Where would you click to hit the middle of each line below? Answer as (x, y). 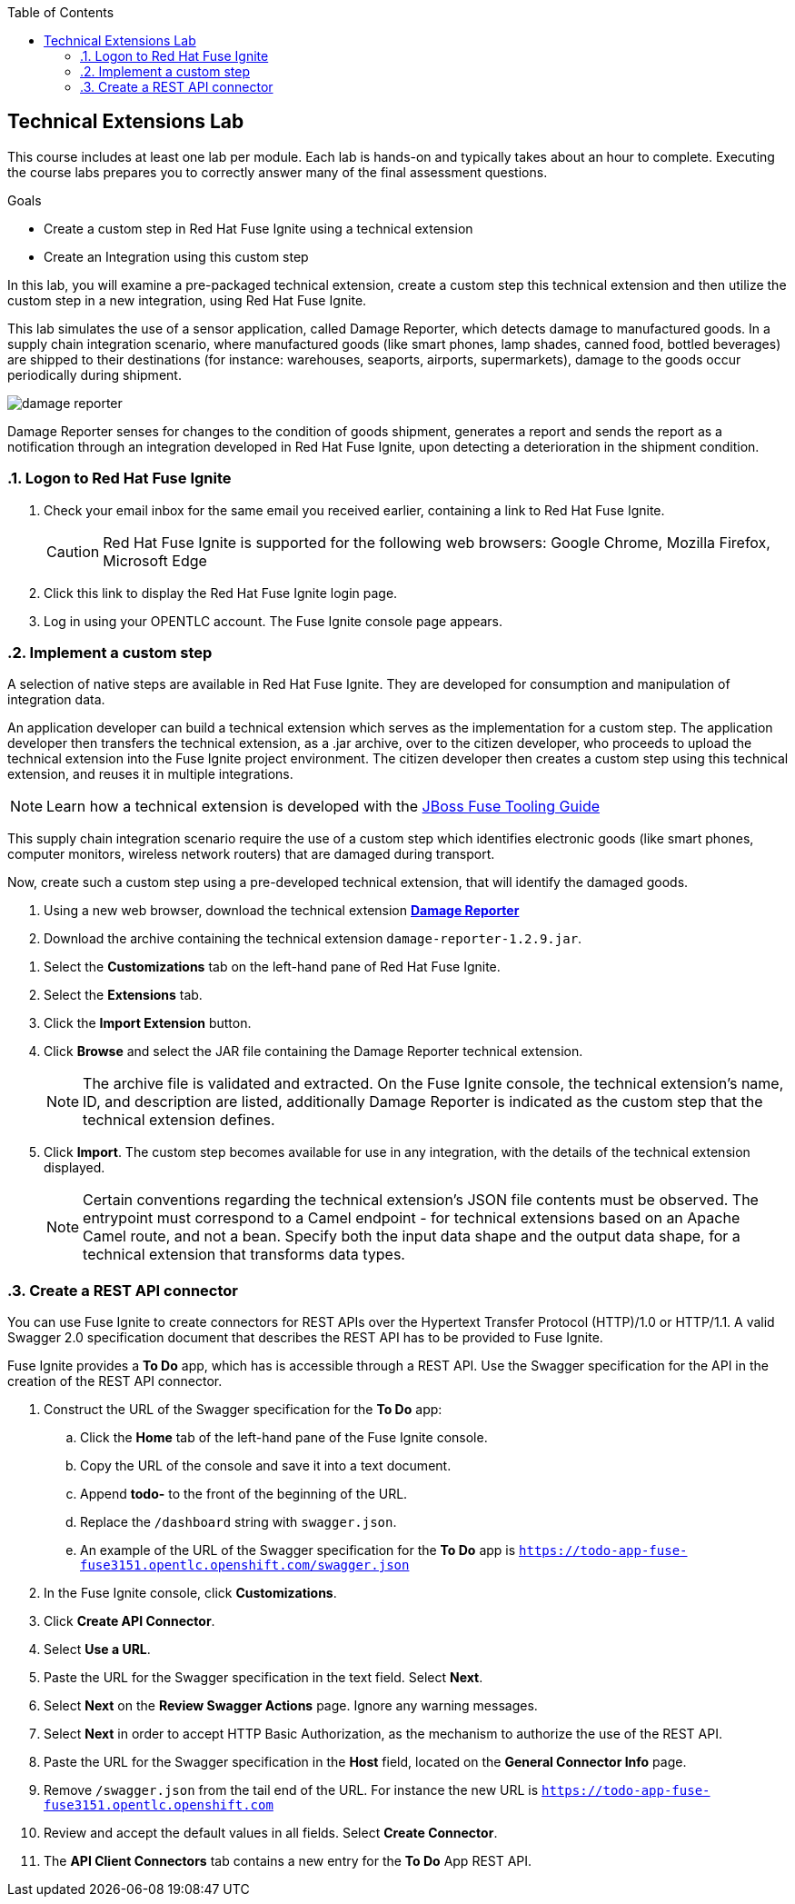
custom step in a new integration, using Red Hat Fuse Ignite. (187, 300)
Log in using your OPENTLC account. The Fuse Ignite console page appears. (273, 621)
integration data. (56, 700)
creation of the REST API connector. (115, 1381)
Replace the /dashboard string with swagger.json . (238, 1522)
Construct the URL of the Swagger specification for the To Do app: (243, 1410)
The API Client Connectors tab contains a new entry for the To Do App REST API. (288, 1861)
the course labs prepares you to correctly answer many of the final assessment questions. (278, 172)
